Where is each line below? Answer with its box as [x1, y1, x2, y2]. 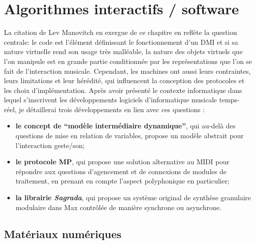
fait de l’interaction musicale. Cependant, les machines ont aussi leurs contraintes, [4, 65, 251, 76]
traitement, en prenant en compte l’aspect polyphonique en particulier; [15, 176, 230, 186]
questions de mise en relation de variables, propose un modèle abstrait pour [15, 130, 244, 141]
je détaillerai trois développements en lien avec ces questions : [19, 104, 205, 114]
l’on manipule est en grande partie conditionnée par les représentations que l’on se [4, 56, 252, 66]
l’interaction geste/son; [15, 140, 85, 150]
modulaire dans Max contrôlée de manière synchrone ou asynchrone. [15, 202, 222, 212]
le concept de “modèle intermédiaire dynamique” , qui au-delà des [15, 121, 236, 131]
